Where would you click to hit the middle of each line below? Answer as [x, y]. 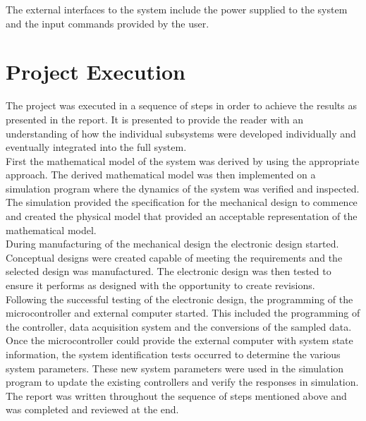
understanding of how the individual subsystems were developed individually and [181, 133]
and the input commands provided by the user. [108, 23]
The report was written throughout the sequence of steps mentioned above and [176, 395]
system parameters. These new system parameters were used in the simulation [175, 368]
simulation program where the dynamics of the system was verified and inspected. [183, 188]
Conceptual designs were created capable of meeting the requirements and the [174, 257]
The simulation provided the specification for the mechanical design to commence [182, 202]
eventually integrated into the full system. [96, 147]
